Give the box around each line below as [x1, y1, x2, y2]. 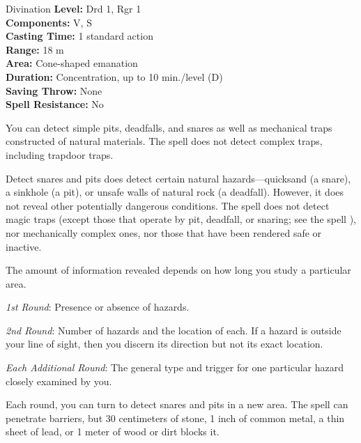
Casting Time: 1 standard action [6, 29, 153, 43]
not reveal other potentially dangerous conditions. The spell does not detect [6, 198, 330, 212]
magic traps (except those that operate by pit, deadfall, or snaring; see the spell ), [6, 212, 356, 226]
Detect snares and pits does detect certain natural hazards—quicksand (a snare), [6, 171, 351, 185]
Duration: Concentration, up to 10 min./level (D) [6, 69, 223, 84]
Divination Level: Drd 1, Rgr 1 [6, 1, 141, 15]
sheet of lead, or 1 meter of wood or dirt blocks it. [6, 424, 220, 439]
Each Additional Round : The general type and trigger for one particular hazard [6, 360, 344, 375]
